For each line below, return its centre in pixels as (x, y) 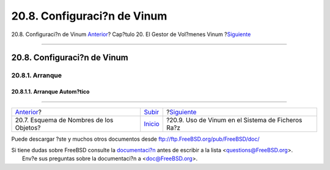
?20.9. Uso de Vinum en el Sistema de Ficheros (234, 120)
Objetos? (28, 127)
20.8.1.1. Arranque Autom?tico (50, 92)
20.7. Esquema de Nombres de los (64, 120)
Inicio (152, 124)
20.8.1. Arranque (37, 75)
